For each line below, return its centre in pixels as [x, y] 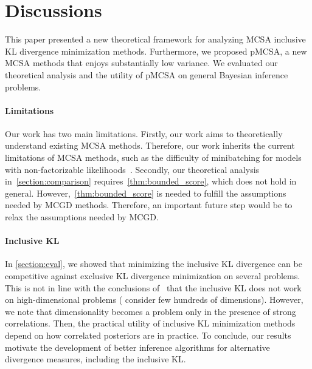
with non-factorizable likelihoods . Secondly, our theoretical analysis [132, 169]
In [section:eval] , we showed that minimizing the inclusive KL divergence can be [154, 264]
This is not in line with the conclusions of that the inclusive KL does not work [153, 287]
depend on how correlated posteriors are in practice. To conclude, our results [148, 335]
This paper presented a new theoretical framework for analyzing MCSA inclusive [155, 39]
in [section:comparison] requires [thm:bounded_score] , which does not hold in [151, 181]
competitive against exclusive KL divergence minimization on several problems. [153, 276]
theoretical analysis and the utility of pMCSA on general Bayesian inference [147, 74]
